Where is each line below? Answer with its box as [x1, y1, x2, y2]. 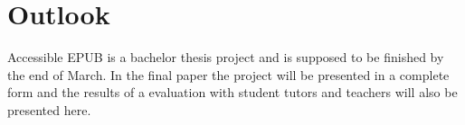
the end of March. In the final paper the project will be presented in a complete [7, 65, 450, 84]
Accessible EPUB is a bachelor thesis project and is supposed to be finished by [7, 48, 444, 67]
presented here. [7, 100, 91, 119]
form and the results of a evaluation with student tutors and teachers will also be [7, 83, 458, 102]
